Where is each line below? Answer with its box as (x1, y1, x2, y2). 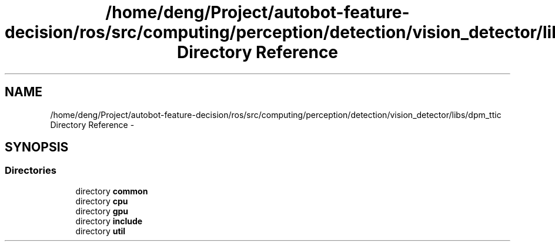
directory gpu (75, 205, 129, 216)
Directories (5, 164, 56, 177)
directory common (75, 186, 148, 196)
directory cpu (75, 196, 128, 206)
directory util (75, 225, 126, 236)
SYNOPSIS (5, 140, 69, 155)
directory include (75, 215, 143, 226)
